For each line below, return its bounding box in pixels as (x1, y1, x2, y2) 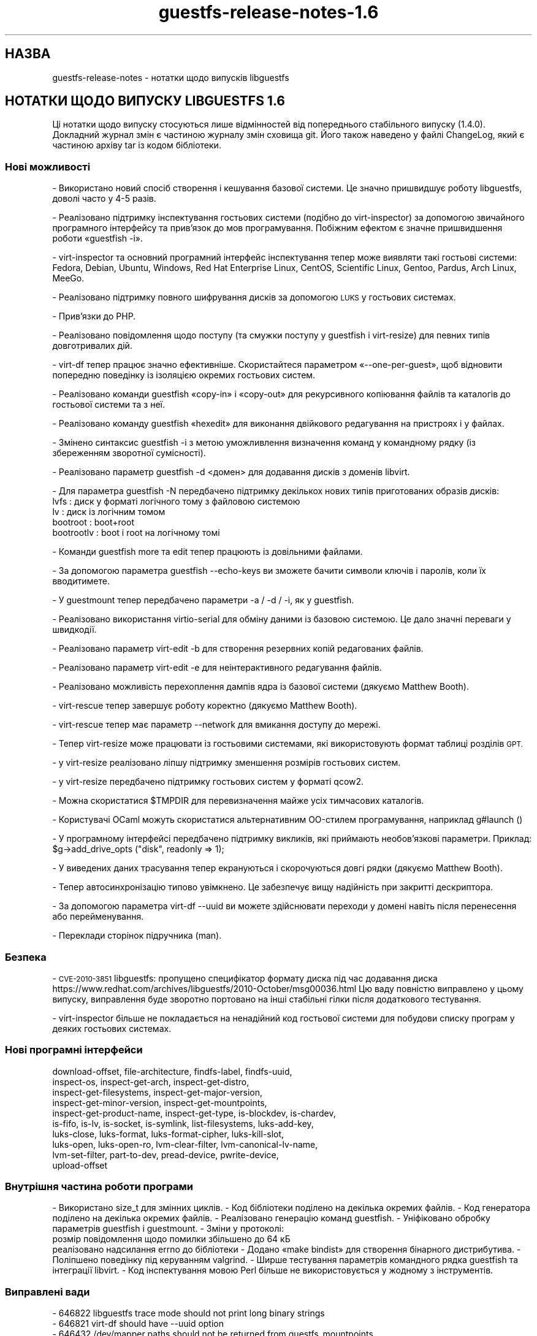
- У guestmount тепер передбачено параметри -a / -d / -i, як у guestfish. (52, 595, 354, 606)
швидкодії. (52, 624, 97, 635)
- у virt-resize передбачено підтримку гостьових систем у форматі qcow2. (52, 776, 364, 787)
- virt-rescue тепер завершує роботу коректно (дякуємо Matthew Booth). (52, 700, 357, 711)
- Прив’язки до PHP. (52, 311, 136, 322)
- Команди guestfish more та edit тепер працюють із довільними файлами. (52, 546, 363, 557)
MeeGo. (52, 273, 85, 284)
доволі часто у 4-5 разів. (52, 193, 156, 204)
